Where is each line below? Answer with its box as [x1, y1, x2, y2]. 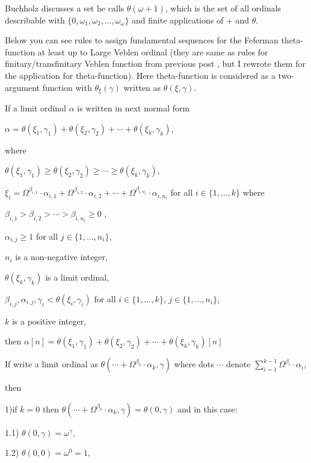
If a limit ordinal [5, 102, 66, 114]
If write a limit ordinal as [5, 358, 98, 370]
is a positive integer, [11, 314, 87, 327]
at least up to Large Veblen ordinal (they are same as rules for [37, 45, 268, 58]
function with [42, 81, 92, 93]
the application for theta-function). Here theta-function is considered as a [5, 69, 276, 81]
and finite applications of [132, 13, 224, 26]
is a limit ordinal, [45, 270, 109, 283]
